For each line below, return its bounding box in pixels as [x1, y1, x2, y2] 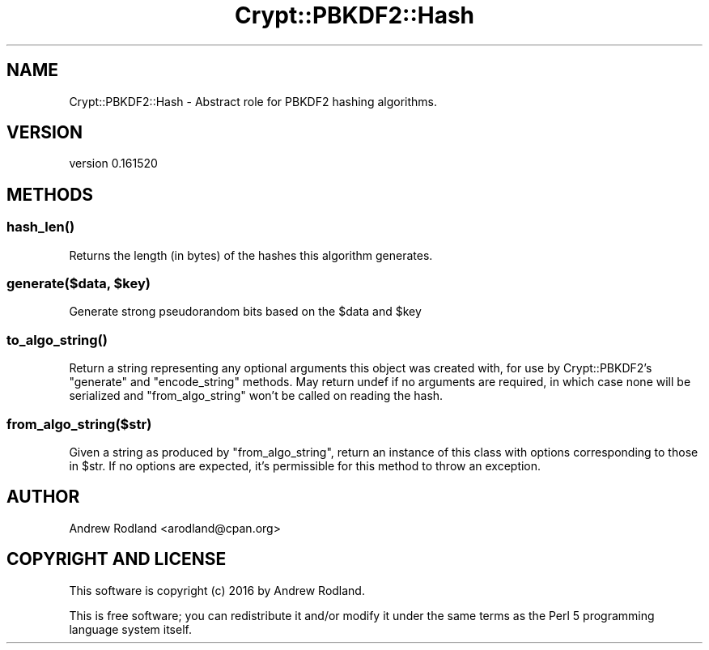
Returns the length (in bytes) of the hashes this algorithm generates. [69, 248, 433, 262]
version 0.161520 [69, 156, 158, 171]
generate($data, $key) [6, 275, 151, 292]
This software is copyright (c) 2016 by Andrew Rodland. [69, 583, 365, 597]
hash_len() [6, 219, 75, 236]
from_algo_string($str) [6, 415, 152, 432]
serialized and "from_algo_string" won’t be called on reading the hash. [69, 389, 444, 403]
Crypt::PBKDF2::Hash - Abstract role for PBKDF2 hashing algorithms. [69, 94, 437, 108]
